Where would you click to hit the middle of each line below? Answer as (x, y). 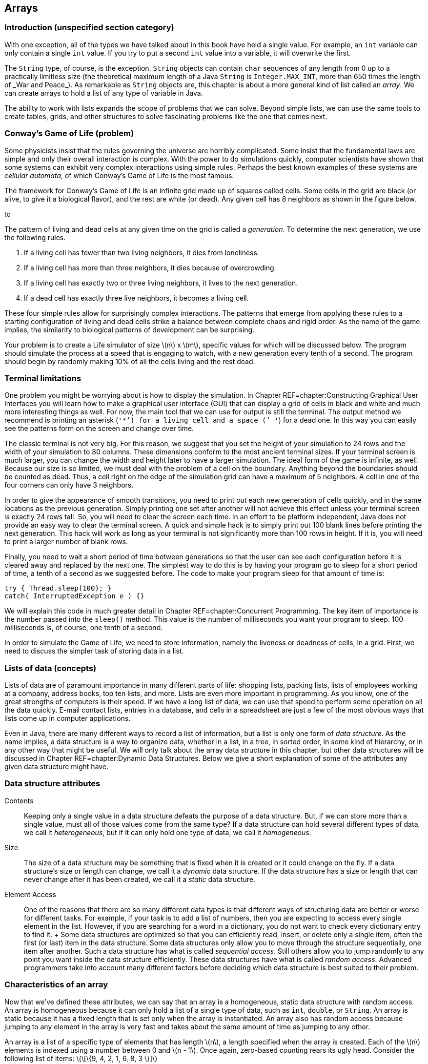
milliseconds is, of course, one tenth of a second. (84, 628)
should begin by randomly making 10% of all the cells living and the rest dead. (130, 361)
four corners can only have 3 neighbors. (69, 485)
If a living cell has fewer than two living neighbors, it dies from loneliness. (142, 252)
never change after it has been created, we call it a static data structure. (140, 879)
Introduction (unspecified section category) (89, 28)
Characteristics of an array (56, 985)
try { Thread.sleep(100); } (58, 588)
